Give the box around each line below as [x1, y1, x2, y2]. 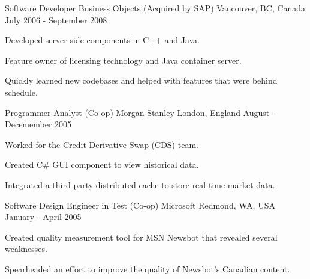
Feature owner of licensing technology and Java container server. [5, 54, 242, 66]
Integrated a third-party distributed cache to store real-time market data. [5, 178, 275, 191]
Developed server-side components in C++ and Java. [5, 34, 200, 46]
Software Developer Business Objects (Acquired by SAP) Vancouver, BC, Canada [5, 2, 305, 14]
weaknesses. [5, 242, 47, 255]
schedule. [5, 85, 38, 98]
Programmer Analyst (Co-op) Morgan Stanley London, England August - [5, 106, 275, 118]
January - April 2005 [5, 210, 82, 223]
